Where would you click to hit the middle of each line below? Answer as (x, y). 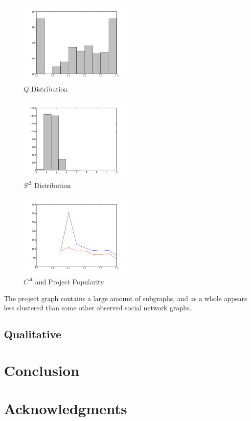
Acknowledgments (66, 409)
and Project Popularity (69, 281)
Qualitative (33, 334)
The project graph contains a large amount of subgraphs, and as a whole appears (125, 298)
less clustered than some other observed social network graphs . (98, 308)
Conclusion (42, 370)
